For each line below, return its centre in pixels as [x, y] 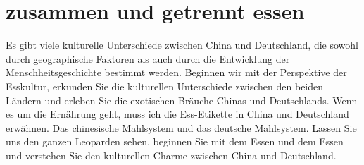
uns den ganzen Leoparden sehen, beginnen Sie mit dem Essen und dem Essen [175, 141]
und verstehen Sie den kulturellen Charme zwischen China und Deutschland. [171, 155]
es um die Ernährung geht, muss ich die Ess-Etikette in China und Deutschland [177, 114]
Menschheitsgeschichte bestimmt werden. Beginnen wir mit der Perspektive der [176, 72]
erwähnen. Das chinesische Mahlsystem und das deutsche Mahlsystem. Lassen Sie [181, 127]
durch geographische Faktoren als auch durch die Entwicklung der [148, 58]
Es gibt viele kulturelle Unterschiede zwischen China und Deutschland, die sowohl [182, 45]
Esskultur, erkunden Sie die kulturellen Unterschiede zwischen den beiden [165, 86]
